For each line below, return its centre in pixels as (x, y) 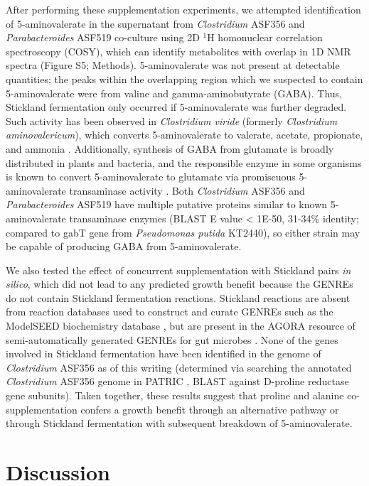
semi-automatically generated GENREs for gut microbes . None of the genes (172, 339)
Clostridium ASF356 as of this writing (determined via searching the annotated (179, 367)
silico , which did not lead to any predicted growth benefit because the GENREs (180, 284)
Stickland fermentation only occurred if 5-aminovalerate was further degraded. (176, 107)
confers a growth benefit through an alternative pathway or (210, 409)
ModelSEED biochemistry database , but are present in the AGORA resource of (181, 326)
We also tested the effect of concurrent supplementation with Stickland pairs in (178, 270)
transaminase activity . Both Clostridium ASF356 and (187, 190)
